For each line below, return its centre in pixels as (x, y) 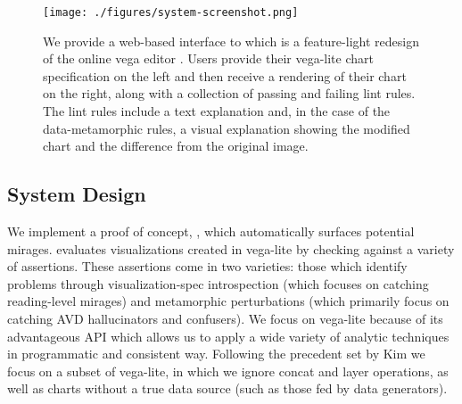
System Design (77, 194)
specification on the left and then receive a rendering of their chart (225, 75)
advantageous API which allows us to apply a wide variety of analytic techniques (228, 336)
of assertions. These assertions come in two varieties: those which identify (207, 266)
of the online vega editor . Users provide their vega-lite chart (208, 58)
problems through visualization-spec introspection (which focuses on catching (218, 283)
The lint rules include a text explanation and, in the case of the (217, 111)
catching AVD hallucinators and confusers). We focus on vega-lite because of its (225, 318)
